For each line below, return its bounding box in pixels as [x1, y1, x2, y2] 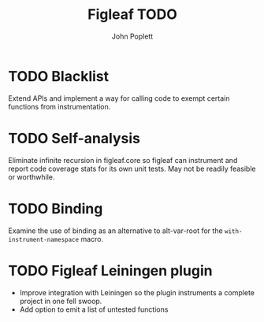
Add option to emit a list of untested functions [19, 305, 169, 314]
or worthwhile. [8, 172, 55, 182]
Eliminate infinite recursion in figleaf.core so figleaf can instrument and [8, 155, 238, 165]
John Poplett [111, 31, 154, 41]
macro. [80, 234, 104, 243]
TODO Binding [8, 199, 103, 217]
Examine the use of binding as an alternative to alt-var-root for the [8, 226, 223, 235]
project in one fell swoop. [19, 296, 102, 305]
